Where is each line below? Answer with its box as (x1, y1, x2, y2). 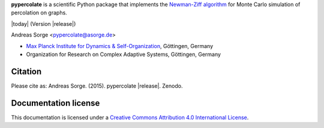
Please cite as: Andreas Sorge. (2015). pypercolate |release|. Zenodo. (11, 82, 183, 90)
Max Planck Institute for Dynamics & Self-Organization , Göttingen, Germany (26, 42, 213, 49)
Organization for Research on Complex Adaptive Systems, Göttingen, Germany (26, 50, 221, 58)
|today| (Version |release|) (11, 20, 76, 27)
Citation (11, 66, 42, 76)
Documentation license (11, 98, 100, 108)
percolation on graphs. (11, 9, 67, 16)
